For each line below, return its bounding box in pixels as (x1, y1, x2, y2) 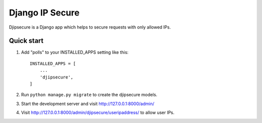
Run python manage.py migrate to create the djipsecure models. (21, 92, 158, 98)
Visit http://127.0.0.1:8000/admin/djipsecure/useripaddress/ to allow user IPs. (21, 109, 175, 116)
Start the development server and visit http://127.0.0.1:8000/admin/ (21, 101, 155, 107)
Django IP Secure (9, 7, 80, 18)
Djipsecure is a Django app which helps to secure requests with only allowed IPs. (9, 24, 171, 30)
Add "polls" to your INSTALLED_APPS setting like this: (21, 49, 129, 55)
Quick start (9, 37, 44, 45)
